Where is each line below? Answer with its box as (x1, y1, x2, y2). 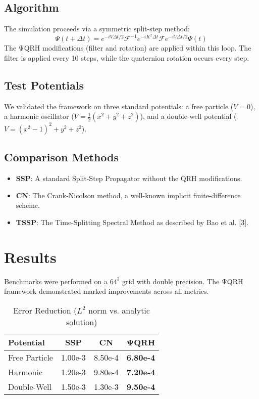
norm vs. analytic (88, 304, 150, 316)
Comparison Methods (4, 149, 119, 165)
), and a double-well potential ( (140, 111, 237, 121)
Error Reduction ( (13, 304, 77, 316)
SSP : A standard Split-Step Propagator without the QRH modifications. (16, 173, 242, 184)
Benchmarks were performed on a (4, 276, 108, 286)
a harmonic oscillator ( (4, 111, 74, 121)
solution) (66, 316, 97, 328)
